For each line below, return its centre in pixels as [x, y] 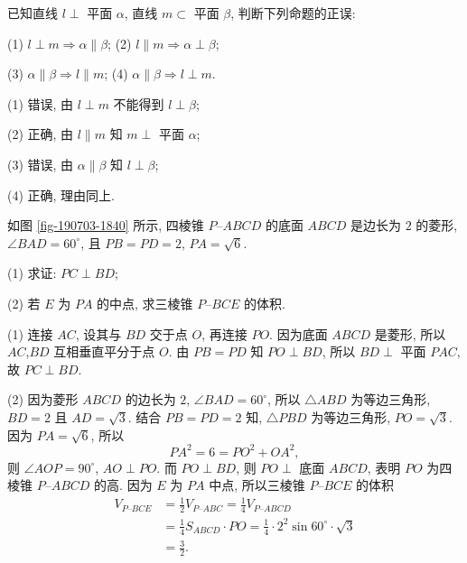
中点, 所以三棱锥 [257, 485]
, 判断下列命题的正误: [293, 13]
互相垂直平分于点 [104, 351]
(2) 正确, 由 [41, 134]
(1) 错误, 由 [41, 103]
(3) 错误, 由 [41, 164]
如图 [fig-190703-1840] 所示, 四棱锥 [106, 225]
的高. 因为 [123, 485]
